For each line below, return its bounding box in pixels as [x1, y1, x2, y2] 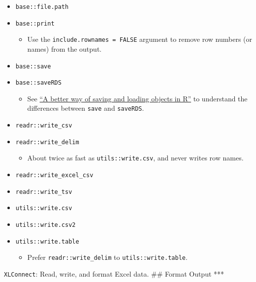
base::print [15, 20, 55, 27]
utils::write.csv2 [15, 221, 76, 229]
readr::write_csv [15, 122, 72, 129]
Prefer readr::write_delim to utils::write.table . [27, 252, 188, 262]
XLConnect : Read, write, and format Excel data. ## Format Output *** [4, 269, 224, 279]
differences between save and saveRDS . [27, 103, 144, 113]
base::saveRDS [15, 79, 62, 87]
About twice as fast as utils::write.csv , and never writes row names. [27, 153, 244, 163]
